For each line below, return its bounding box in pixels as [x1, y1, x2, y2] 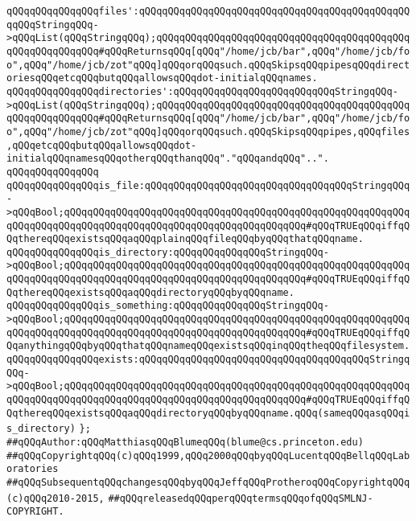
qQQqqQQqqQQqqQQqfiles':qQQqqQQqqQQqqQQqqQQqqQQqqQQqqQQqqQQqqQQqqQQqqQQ [6, 6, 410, 17]
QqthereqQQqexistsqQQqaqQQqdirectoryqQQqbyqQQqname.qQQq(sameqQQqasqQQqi [6, 407, 410, 419]
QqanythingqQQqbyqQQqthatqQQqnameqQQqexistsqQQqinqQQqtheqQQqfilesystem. [6, 340, 410, 352]
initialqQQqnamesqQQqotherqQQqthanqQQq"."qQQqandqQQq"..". [6, 153, 329, 165]
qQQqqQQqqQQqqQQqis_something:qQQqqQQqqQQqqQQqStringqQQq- [6, 300, 329, 312]
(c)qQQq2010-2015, [6, 492, 105, 504]
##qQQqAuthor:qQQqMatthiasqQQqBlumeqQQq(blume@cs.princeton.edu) [6, 437, 364, 448]
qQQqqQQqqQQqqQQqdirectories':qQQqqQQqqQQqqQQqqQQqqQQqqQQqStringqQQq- [6, 85, 398, 97]
